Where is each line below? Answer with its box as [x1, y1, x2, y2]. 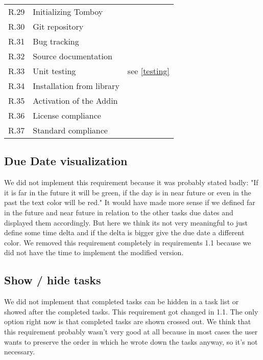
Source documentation [33, 50, 112, 62]
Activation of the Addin [33, 95, 118, 106]
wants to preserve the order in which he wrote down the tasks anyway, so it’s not [4, 336, 258, 347]
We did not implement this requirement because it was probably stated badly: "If [4, 177, 258, 188]
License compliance [33, 109, 101, 121]
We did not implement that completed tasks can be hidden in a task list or [4, 296, 239, 307]
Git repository [33, 20, 84, 32]
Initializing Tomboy [33, 6, 103, 17]
